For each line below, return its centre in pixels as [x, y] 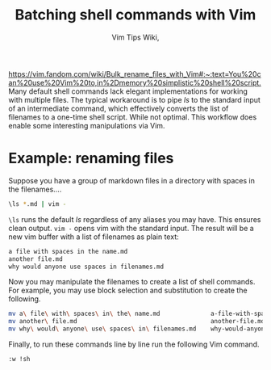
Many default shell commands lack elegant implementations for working [128, 91]
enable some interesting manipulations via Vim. [87, 125]
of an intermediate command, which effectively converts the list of [119, 108]
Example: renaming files [91, 158]
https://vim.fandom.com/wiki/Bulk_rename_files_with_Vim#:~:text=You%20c [135, 74]
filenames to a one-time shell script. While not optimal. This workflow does [133, 117]
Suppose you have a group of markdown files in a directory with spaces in [132, 180]
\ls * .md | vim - [38, 204]
